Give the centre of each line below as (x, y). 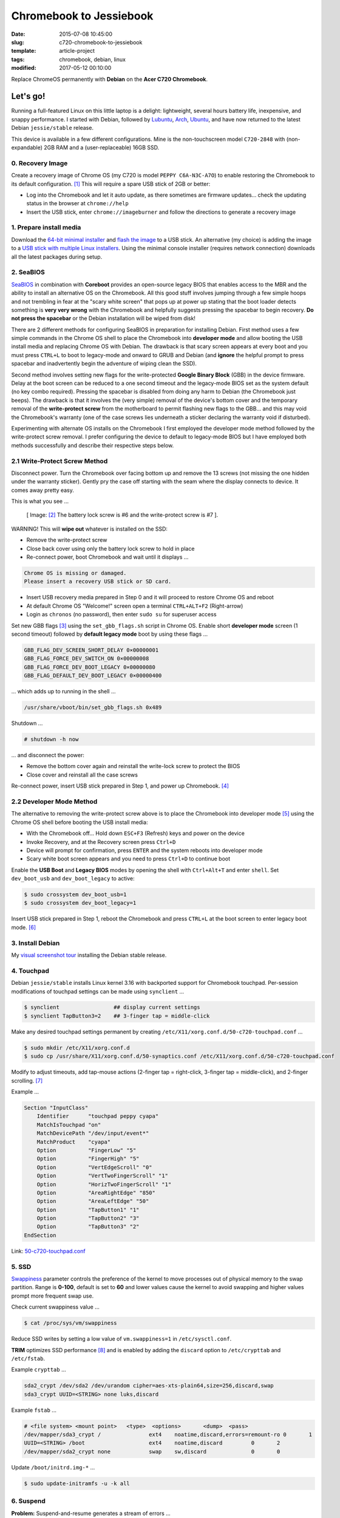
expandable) (27, 147)
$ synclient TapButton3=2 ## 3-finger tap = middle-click (117, 1016)
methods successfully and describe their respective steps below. (93, 445)
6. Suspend (28, 1501)
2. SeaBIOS (28, 272)
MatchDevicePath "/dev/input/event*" (93, 1133)
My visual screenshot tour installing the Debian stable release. (89, 955)
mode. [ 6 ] (24, 927)
